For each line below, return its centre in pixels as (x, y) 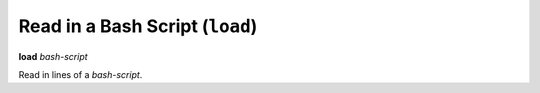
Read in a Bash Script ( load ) (138, 26)
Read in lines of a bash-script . (80, 74)
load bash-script (53, 56)
